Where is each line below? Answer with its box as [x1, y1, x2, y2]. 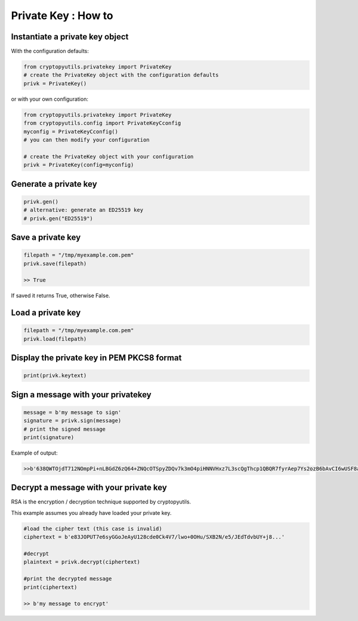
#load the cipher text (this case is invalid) [23, 525, 162, 532]
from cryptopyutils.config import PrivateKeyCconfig [23, 120, 181, 126]
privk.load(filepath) [23, 335, 87, 342]
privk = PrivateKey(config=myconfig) [23, 162, 134, 168]
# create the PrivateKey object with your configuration [23, 153, 194, 160]
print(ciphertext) [23, 583, 78, 591]
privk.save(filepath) [23, 260, 87, 267]
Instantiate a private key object [11, 32, 129, 42]
